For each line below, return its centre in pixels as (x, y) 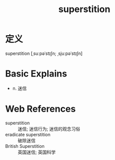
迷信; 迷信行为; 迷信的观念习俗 (49, 129)
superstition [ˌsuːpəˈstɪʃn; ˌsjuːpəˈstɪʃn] (44, 53)
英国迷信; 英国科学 (37, 152)
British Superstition (25, 146)
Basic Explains (36, 74)
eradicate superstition (28, 134)
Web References (41, 109)
